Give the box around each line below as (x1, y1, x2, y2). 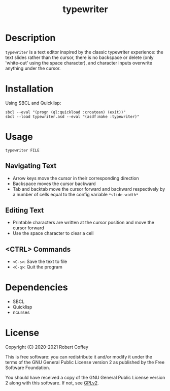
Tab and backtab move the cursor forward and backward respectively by (12, 186, 165, 192)
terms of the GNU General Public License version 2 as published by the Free (5, 359, 165, 366)
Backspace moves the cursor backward (12, 181, 96, 187)
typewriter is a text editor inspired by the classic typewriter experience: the (5, 49, 163, 55)
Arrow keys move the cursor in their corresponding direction (12, 175, 140, 181)
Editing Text (5, 206, 44, 215)
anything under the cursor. (5, 65, 61, 71)
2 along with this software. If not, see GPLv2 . (5, 380, 99, 386)
